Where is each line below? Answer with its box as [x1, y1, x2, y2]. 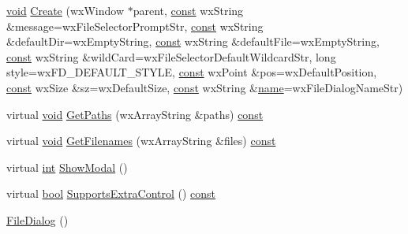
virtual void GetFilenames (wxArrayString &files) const [6, 132, 276, 149]
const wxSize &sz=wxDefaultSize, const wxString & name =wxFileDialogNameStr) [6, 79, 403, 95]
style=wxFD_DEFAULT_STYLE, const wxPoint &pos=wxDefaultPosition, [6, 64, 377, 80]
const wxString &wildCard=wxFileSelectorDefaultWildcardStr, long [6, 48, 336, 65]
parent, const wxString [133, 2, 244, 18]
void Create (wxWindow [6, 2, 125, 18]
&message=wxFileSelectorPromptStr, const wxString [6, 17, 264, 34]
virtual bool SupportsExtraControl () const [6, 185, 216, 202]
